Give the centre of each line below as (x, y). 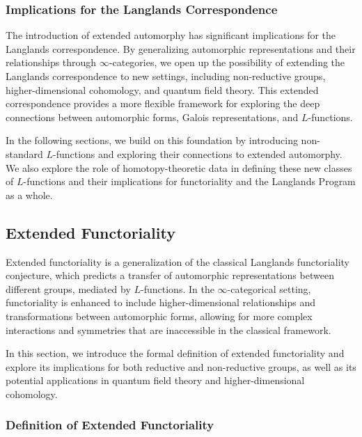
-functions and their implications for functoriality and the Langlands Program (189, 181)
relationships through (51, 62)
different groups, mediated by (68, 288)
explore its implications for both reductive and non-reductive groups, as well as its (181, 366)
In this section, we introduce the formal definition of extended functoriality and (175, 353)
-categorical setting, (269, 288)
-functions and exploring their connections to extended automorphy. (198, 153)
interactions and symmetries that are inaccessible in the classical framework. (168, 329)
